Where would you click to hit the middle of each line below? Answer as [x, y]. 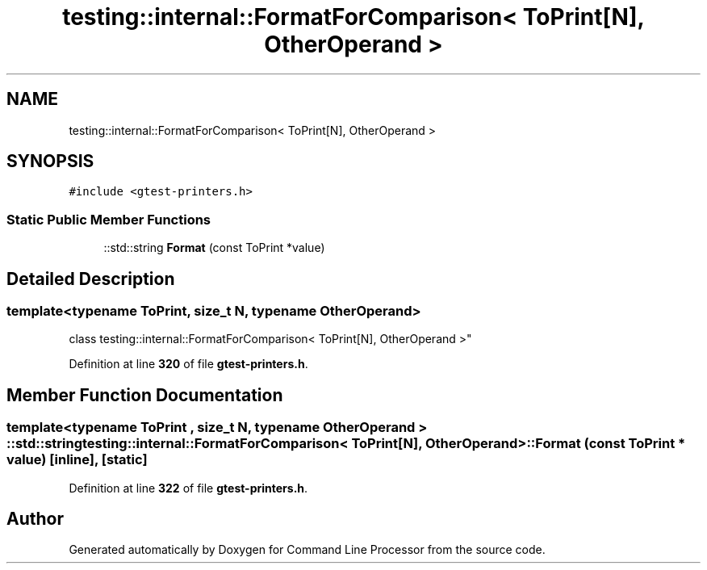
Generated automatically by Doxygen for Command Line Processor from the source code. [307, 550]
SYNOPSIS [50, 161]
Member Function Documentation [145, 395]
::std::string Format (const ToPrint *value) [214, 248]
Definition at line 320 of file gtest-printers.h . [188, 364]
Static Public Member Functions [109, 219]
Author [35, 519]
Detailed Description [91, 279]
